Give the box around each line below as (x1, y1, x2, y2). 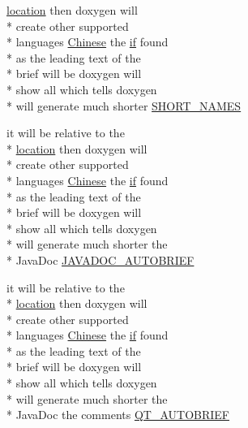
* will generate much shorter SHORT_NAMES (6, 97, 242, 114)
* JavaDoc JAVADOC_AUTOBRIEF (6, 251, 195, 268)
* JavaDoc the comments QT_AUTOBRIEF (6, 406, 229, 423)
